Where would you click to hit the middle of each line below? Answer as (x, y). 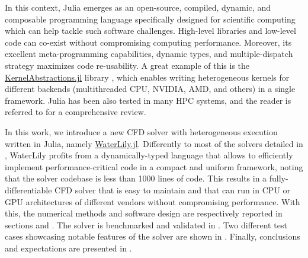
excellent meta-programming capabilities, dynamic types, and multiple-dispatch (149, 54)
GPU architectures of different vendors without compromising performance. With (153, 201)
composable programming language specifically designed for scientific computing (150, 19)
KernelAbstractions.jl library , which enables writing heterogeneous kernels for (147, 77)
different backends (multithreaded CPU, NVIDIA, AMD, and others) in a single (150, 89)
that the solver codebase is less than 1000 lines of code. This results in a (136, 178)
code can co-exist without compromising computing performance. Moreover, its (148, 42)
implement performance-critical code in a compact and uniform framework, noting (154, 166)
